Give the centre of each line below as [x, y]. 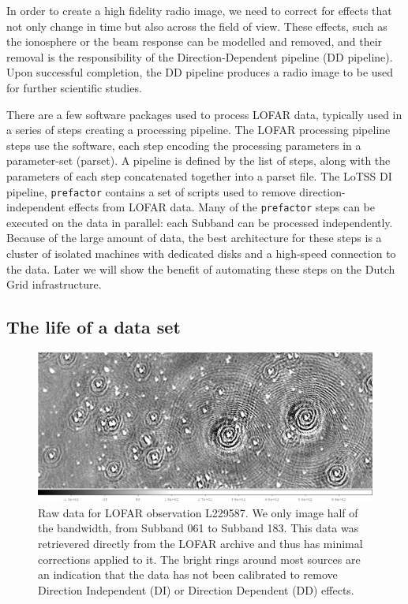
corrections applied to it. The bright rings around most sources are [199, 559]
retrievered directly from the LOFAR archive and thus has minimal [200, 544]
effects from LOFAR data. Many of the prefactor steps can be [222, 207]
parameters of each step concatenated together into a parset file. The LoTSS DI [199, 175]
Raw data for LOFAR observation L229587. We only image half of [198, 512]
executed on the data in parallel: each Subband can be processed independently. [200, 222]
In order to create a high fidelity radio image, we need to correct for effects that [199, 10]
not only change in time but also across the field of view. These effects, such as [197, 26]
